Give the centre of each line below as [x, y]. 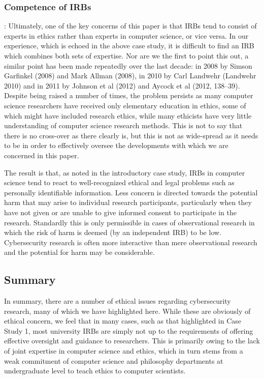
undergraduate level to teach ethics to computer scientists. [95, 371]
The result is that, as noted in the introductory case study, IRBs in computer [125, 172]
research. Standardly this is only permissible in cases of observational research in [129, 222]
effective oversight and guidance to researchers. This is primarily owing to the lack [132, 341]
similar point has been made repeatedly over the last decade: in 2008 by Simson [128, 65]
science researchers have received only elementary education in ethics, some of [125, 105]
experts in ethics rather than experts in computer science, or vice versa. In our [126, 35]
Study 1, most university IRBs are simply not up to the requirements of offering [129, 330]
